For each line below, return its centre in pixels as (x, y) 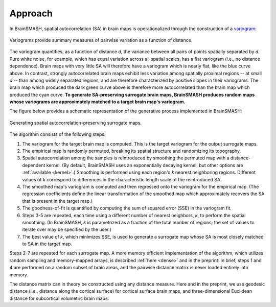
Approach (31, 13)
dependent (34, 165)
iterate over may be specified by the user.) (67, 229)
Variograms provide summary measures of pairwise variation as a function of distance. (101, 40)
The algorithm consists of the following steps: (57, 134)
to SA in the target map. (47, 244)
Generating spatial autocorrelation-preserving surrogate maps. (76, 123)
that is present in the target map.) (57, 201)
